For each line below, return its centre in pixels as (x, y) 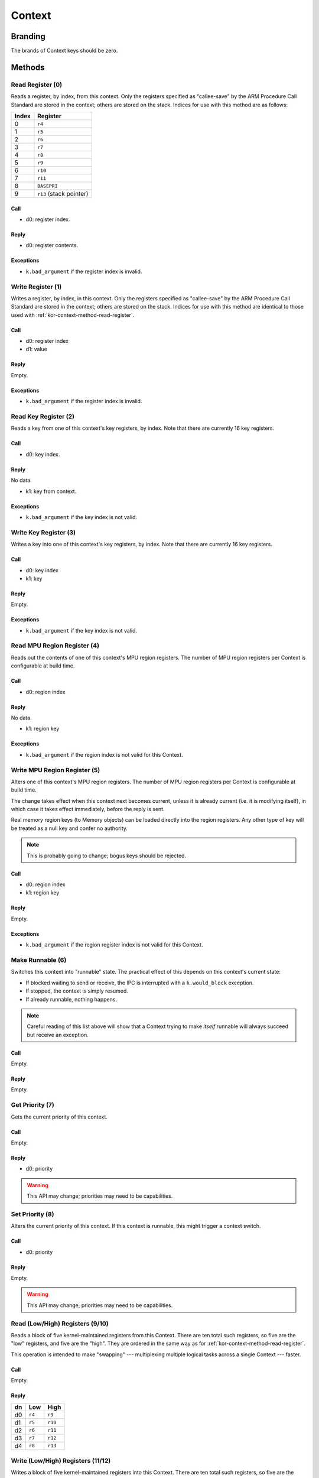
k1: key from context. (51, 491)
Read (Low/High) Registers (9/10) (60, 1323)
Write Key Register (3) (43, 532)
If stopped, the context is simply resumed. (77, 991)
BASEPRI (48, 186)
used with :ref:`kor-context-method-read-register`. (73, 315)
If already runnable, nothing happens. (71, 999)
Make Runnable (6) (39, 960)
